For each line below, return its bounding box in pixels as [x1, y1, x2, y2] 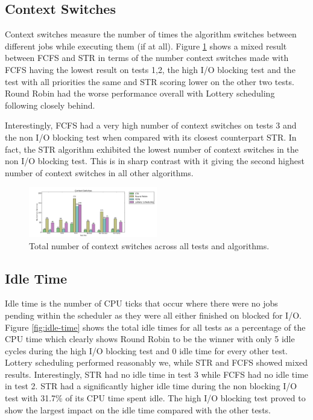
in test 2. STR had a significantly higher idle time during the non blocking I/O [5, 380, 297, 392]
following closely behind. [5, 98, 95, 111]
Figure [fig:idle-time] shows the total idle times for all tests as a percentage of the [5, 320, 306, 333]
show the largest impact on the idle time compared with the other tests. [5, 403, 271, 416]
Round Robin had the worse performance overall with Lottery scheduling [5, 87, 275, 100]
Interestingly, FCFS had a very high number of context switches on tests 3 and [5, 119, 297, 132]
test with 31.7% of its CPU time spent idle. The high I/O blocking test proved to [5, 392, 306, 404]
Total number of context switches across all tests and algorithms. [29, 239, 270, 252]
